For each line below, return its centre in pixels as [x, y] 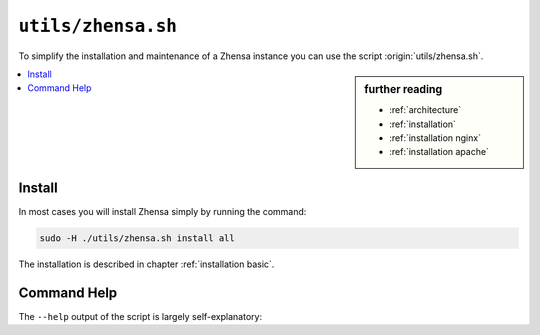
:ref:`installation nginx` [435, 137]
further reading [403, 89]
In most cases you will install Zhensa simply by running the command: [162, 211]
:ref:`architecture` [425, 110]
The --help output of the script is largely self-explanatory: [140, 316]
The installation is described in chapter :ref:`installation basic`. [146, 264]
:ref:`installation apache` [439, 152]
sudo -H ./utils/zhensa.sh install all [137, 238]
